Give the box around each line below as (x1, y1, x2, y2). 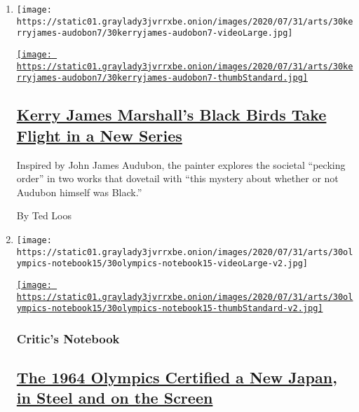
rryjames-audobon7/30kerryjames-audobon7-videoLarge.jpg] (16, 28, 293, 39)
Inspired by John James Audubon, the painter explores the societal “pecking (16, 157, 346, 172)
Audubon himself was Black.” (16, 184, 142, 199)
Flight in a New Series (16, 124, 182, 146)
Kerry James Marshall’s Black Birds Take (16, 104, 327, 125)
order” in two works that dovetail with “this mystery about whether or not (16, 171, 339, 186)
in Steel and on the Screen (16, 387, 213, 408)
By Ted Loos (16, 208, 72, 223)
